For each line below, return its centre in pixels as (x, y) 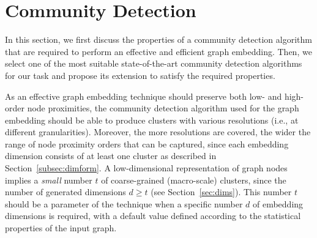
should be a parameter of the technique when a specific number (124, 203)
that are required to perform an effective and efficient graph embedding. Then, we (158, 51)
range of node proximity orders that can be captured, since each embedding (147, 143)
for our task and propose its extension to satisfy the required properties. (140, 75)
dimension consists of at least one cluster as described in (111, 156)
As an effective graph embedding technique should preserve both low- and (144, 96)
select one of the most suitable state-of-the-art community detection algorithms (154, 63)
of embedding (278, 203)
